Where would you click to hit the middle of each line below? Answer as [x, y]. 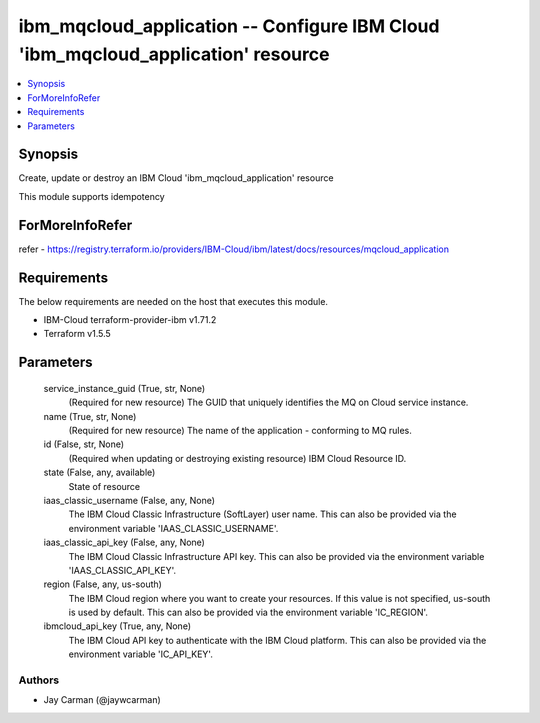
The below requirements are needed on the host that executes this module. [173, 301]
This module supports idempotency [91, 196]
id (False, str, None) [84, 444]
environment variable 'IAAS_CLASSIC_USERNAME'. [173, 528]
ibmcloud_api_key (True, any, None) [117, 626]
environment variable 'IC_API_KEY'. [141, 654]
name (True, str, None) [90, 416]
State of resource [104, 486]
